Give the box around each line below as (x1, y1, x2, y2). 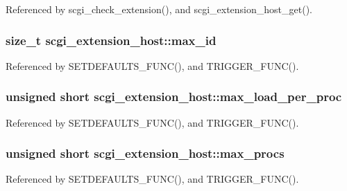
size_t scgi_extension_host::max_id (6, 31, 217, 48)
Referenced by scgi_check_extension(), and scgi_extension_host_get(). (6, 2, 312, 16)
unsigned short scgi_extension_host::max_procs (6, 145, 285, 162)
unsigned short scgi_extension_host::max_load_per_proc (6, 88, 342, 105)
